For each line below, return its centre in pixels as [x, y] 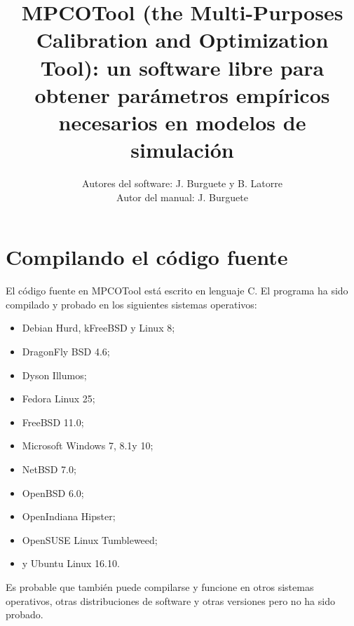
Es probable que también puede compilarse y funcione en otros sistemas [160, 586]
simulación [182, 150]
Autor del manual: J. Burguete [182, 197]
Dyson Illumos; [54, 375]
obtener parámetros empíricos [182, 94]
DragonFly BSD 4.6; [66, 351]
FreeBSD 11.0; [53, 422]
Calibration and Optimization [182, 40]
